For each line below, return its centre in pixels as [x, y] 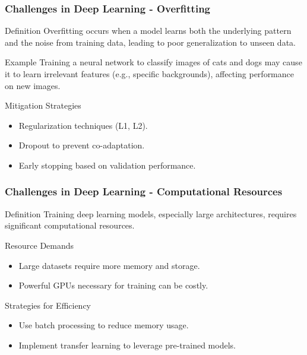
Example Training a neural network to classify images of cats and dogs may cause [153, 62]
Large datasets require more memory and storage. [109, 265]
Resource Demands [39, 245]
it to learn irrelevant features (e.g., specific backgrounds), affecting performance [150, 74]
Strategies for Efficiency [48, 305]
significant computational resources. [70, 225]
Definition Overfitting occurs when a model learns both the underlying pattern [148, 31]
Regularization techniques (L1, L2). [83, 125]
